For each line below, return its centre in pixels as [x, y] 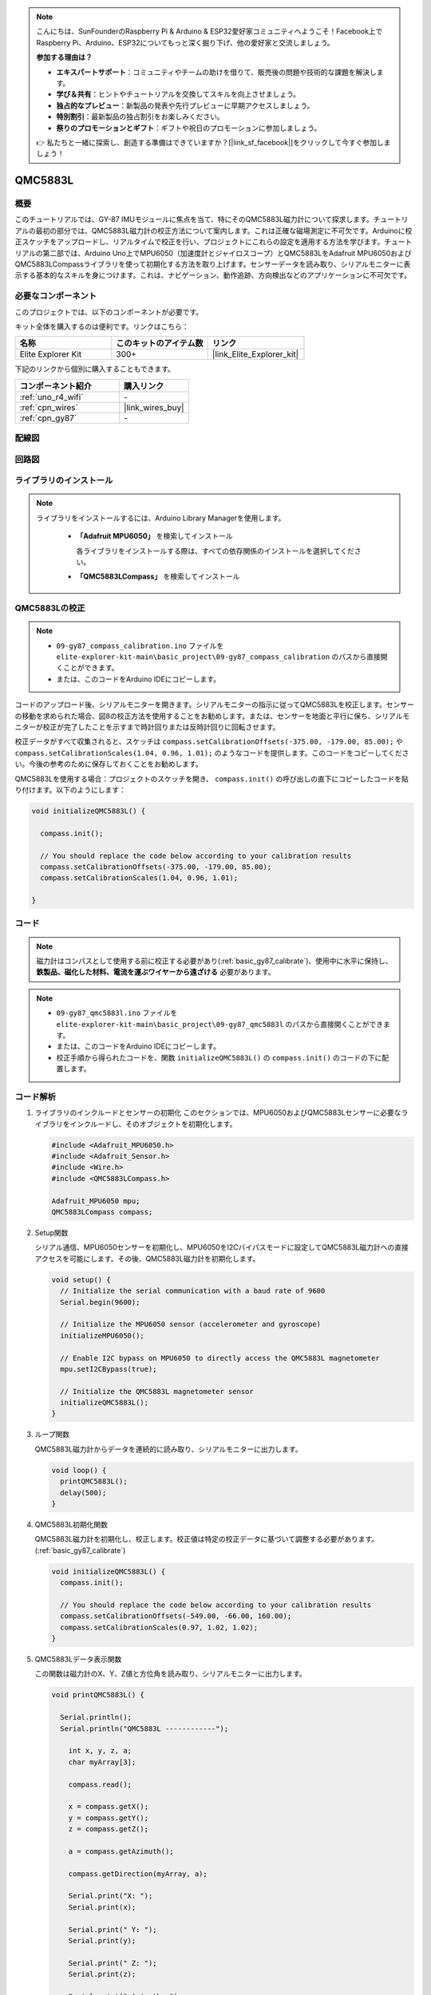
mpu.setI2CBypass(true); [109, 1369]
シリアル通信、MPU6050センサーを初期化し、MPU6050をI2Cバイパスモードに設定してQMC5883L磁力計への [215, 1247]
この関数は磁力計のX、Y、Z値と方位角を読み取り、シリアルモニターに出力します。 [170, 1674]
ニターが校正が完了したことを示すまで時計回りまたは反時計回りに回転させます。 [147, 727]
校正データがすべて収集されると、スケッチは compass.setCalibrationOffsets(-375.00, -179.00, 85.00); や [209, 741]
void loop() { [79, 1470]
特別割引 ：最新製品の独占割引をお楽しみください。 [140, 117]
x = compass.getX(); [109, 1807]
